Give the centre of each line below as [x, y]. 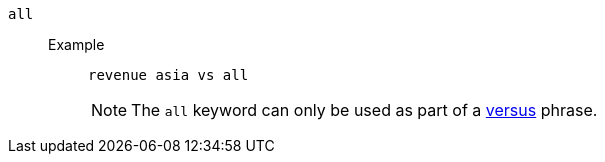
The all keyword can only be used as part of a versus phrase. [364, 110]
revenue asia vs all [168, 75]
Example [76, 44]
